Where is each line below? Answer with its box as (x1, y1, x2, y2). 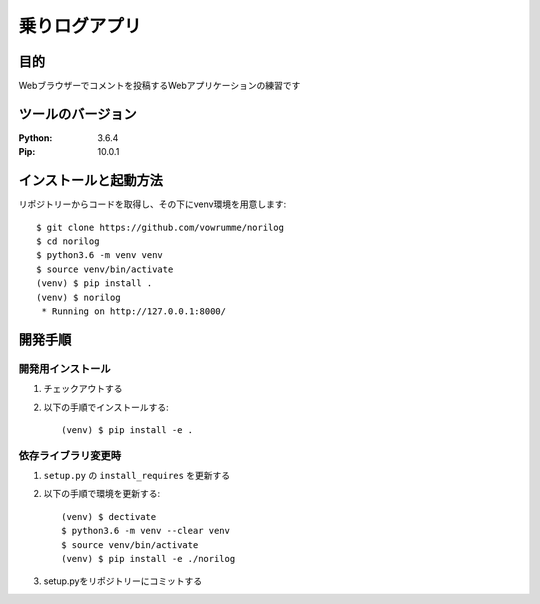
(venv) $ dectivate (61, 511, 157, 522)
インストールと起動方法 (18, 172, 164, 189)
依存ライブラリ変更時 (18, 448, 122, 462)
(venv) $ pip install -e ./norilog (61, 553, 236, 565)
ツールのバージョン (18, 105, 137, 122)
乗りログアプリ (18, 15, 142, 37)
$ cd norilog (36, 236, 100, 247)
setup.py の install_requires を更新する (43, 470, 231, 482)
